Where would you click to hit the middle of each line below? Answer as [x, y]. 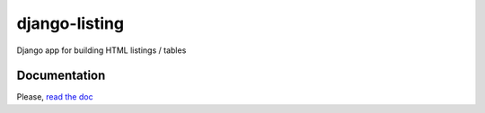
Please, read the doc [55, 97]
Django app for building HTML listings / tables [101, 50]
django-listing [71, 23]
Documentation [61, 76]
